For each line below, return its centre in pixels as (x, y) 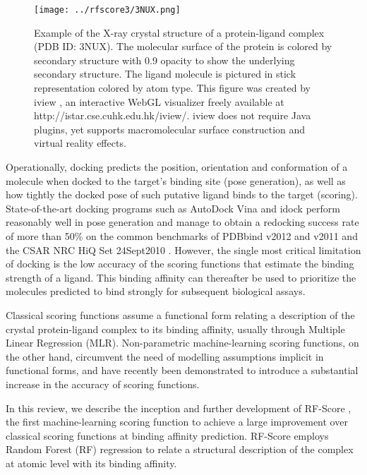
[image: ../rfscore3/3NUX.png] (107, 10)
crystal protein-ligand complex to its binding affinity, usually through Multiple (175, 329)
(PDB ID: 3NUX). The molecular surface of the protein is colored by (183, 46)
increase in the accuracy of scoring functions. (103, 384)
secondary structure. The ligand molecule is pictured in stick (165, 74)
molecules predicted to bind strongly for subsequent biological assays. (156, 291)
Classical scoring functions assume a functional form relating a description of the (180, 314)
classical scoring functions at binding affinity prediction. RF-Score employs (167, 435)
